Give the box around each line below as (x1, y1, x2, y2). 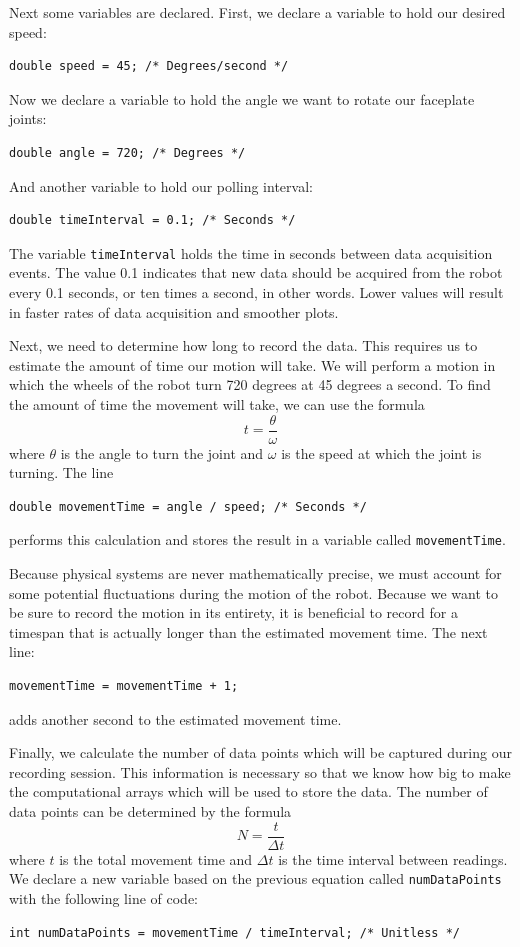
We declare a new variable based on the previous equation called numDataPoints (9, 868, 502, 889)
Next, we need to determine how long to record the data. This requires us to (9, 335, 478, 356)
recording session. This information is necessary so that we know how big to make (9, 761, 511, 782)
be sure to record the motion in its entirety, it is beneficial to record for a (9, 602, 458, 623)
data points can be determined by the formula (9, 801, 292, 821)
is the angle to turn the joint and (60, 442, 264, 463)
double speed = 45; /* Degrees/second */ (9, 59, 289, 74)
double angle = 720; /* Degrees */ (9, 145, 246, 160)
